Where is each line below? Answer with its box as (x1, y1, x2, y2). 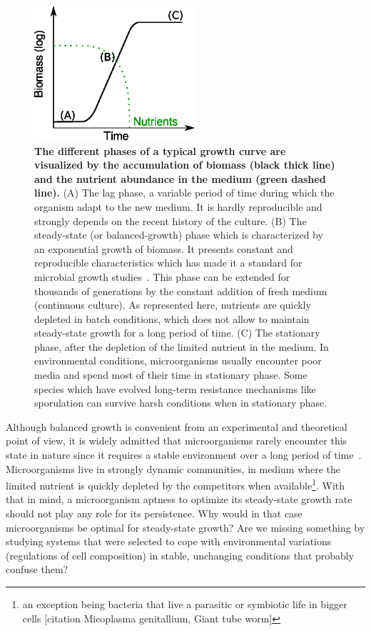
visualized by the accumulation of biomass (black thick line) (34, 157, 335, 172)
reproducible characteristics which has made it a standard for (34, 255, 303, 270)
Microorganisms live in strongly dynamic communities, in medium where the (6, 461, 341, 476)
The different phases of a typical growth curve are (34, 143, 286, 158)
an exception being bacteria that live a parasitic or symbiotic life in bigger (22, 597, 347, 612)
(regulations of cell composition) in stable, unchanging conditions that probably (6, 547, 355, 562)
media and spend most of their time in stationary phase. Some (34, 367, 308, 382)
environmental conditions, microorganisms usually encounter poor (34, 353, 322, 368)
